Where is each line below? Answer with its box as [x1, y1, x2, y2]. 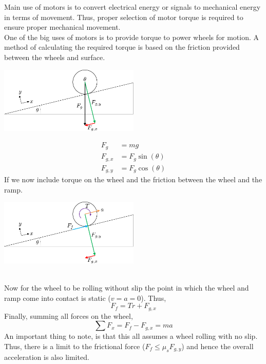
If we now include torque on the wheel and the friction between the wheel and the [4, 174, 262, 185]
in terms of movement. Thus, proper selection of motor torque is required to [4, 11, 243, 22]
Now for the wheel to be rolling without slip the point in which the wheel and [4, 282, 249, 293]
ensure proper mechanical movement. [4, 22, 121, 32]
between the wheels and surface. [4, 51, 105, 62]
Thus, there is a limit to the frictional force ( [4, 340, 145, 351]
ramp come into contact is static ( [4, 292, 111, 303]
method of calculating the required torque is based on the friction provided [4, 42, 240, 52]
